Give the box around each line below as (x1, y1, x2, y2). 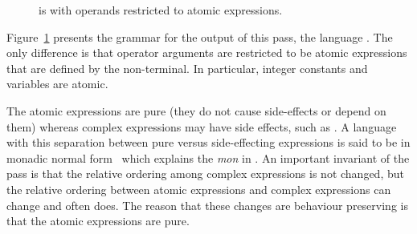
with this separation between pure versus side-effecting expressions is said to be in (6, 134, 411, 151)
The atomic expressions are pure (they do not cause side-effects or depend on (6, 102, 386, 119)
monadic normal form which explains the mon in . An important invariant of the (6, 149, 410, 166)
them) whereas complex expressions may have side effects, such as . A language (6, 118, 397, 135)
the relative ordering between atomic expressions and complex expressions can (6, 180, 391, 197)
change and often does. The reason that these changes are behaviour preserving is (6, 196, 408, 213)
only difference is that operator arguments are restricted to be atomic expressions (6, 44, 407, 61)
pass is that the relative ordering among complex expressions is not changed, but (6, 165, 404, 182)
